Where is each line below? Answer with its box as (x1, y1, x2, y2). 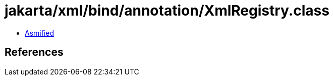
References (5, 46, 64, 59)
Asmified (25, 28, 54, 37)
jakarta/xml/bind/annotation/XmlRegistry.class (5, 2, 329, 19)
